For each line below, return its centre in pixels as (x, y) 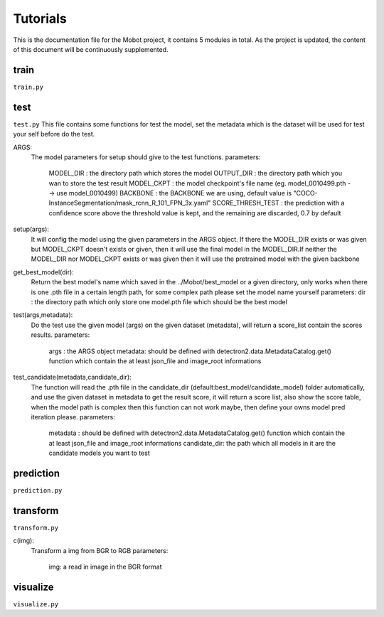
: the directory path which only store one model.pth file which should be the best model (159, 302)
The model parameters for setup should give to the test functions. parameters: (146, 157)
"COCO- (305, 193)
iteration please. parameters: (73, 417)
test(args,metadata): (43, 315)
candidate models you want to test (99, 453)
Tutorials (40, 18)
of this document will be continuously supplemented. (91, 49)
